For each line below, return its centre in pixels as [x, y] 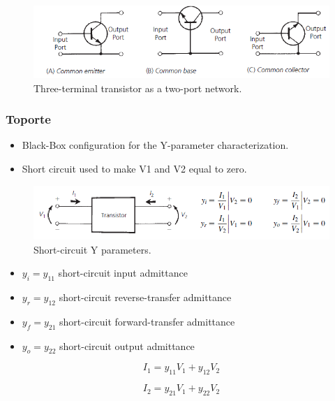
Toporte [28, 119]
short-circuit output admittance [127, 345]
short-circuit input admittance [123, 273]
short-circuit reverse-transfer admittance [145, 297]
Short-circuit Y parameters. [92, 249]
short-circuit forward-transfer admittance [147, 321]
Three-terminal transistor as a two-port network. [138, 88]
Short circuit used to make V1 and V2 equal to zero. [134, 168]
